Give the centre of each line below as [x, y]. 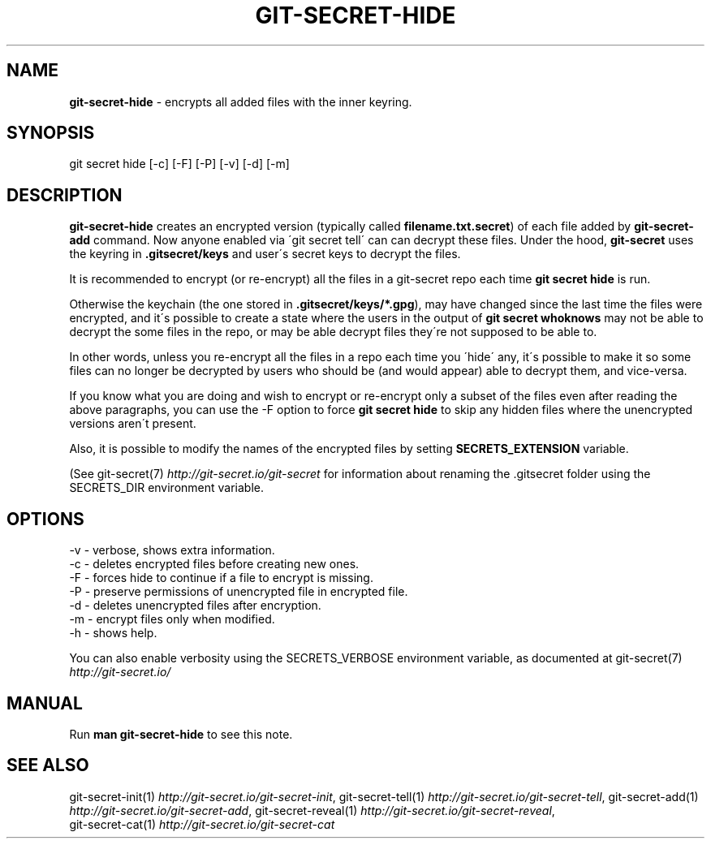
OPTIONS [45, 519]
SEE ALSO [48, 765]
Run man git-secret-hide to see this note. [181, 734]
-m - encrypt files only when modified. [172, 619]
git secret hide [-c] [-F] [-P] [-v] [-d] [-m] [179, 164]
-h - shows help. [113, 633]
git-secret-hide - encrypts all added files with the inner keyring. [241, 101]
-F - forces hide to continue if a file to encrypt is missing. [221, 578]
